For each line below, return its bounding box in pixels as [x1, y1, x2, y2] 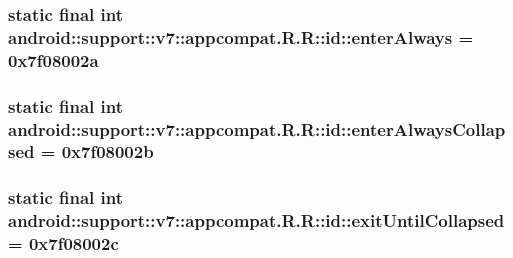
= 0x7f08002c [8, 231, 119, 256]
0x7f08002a [8, 47, 99, 72]
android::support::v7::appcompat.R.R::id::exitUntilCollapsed [8, 208, 505, 233]
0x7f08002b [61, 139, 154, 164]
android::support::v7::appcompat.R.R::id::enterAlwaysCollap [8, 116, 506, 141]
